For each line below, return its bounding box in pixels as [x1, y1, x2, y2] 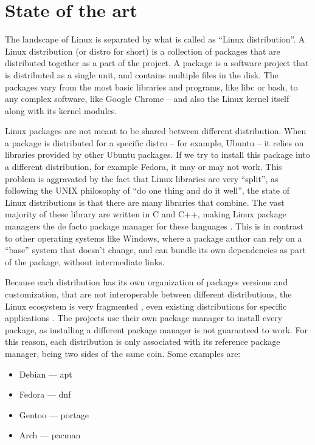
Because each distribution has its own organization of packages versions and [5, 276, 288, 288]
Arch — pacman [19, 429, 81, 441]
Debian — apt [19, 367, 72, 380]
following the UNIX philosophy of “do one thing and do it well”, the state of [5, 184, 290, 197]
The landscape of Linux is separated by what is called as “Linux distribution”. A [5, 33, 305, 46]
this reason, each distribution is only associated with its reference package [5, 335, 280, 348]
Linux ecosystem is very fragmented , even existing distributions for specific [5, 299, 287, 312]
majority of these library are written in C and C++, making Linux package [5, 208, 286, 220]
